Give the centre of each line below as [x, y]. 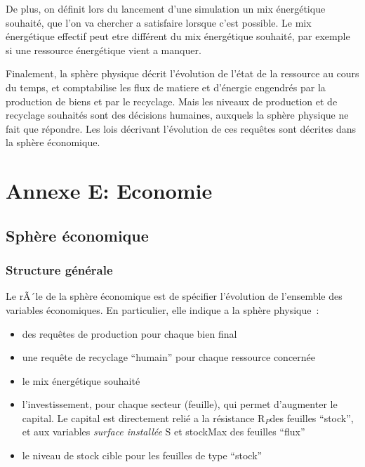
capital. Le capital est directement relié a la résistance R [144, 417]
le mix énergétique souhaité [81, 380]
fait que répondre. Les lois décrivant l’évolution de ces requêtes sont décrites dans [181, 128]
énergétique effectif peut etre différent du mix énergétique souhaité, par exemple [178, 36]
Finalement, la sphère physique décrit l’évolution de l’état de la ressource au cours [182, 73]
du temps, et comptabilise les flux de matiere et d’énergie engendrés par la [166, 87]
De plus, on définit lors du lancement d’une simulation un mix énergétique [166, 8]
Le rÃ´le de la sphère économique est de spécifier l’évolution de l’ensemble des [174, 296]
